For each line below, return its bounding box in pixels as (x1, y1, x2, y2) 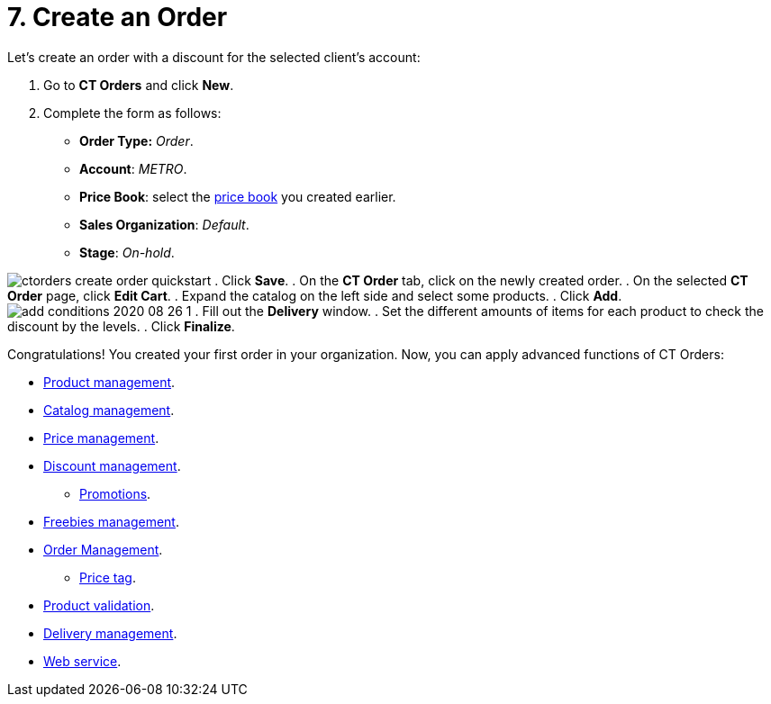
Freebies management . (43, 513, 179, 529)
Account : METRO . (79, 160, 187, 176)
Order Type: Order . (79, 132, 194, 149)
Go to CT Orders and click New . (43, 77, 234, 93)
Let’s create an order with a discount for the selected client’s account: (7, 49, 421, 65)
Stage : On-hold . (79, 244, 175, 260)
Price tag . (79, 569, 136, 585)
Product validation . (43, 597, 155, 613)
